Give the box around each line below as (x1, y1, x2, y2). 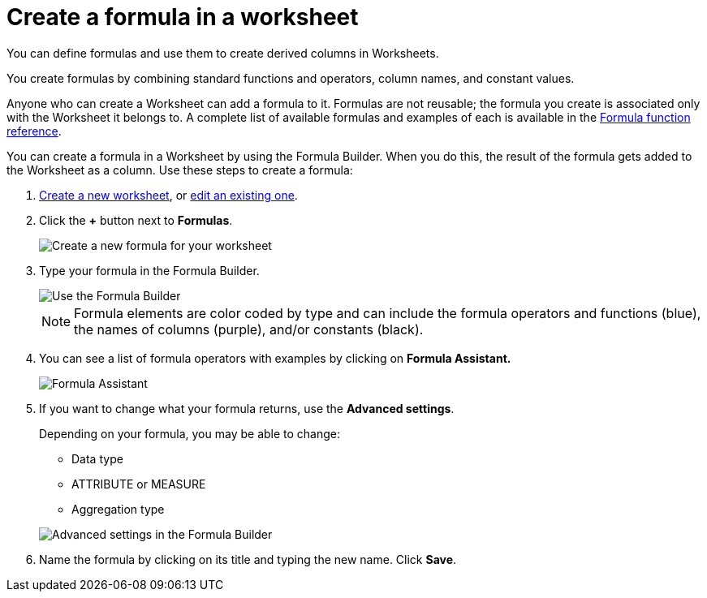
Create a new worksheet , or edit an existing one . (39, 187, 298, 202)
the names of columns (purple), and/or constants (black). (74, 321, 424, 338)
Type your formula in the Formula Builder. (39, 263, 260, 277)
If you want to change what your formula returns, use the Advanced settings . (39, 401, 455, 415)
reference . (6, 123, 62, 138)
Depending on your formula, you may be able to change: (39, 426, 341, 441)
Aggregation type (71, 501, 165, 516)
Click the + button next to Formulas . (39, 213, 233, 227)
